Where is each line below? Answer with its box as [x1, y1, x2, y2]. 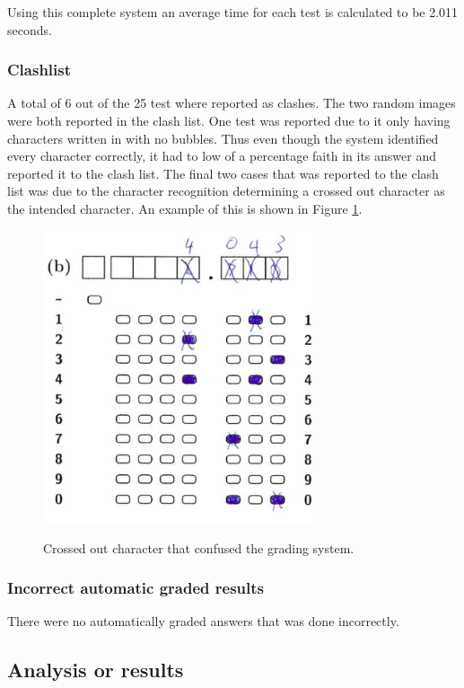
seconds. [7, 20, 52, 39]
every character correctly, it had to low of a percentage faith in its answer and [7, 146, 436, 165]
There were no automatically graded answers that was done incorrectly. [7, 612, 399, 631]
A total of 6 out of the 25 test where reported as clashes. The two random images [7, 93, 456, 112]
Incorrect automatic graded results [7, 577, 265, 599]
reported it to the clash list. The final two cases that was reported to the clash [7, 163, 439, 182]
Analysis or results [7, 656, 184, 684]
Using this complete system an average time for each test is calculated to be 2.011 [7, 3, 459, 21]
